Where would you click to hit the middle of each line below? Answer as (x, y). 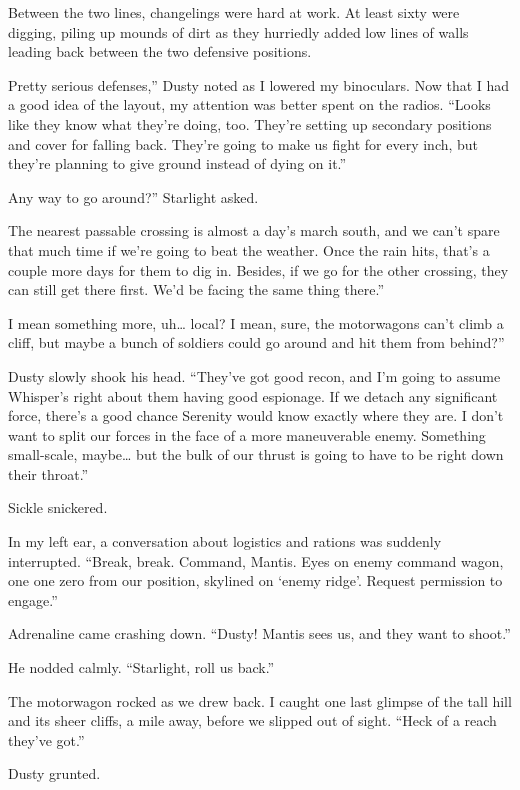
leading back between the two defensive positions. (160, 51)
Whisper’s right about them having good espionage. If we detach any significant (253, 395)
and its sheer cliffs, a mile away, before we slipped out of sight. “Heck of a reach (252, 720)
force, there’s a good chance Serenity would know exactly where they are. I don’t (256, 415)
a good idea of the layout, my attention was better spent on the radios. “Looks (249, 104)
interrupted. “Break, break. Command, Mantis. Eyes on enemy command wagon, (256, 560)
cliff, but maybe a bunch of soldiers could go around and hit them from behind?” (256, 342)
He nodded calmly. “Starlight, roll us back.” (141, 667)
